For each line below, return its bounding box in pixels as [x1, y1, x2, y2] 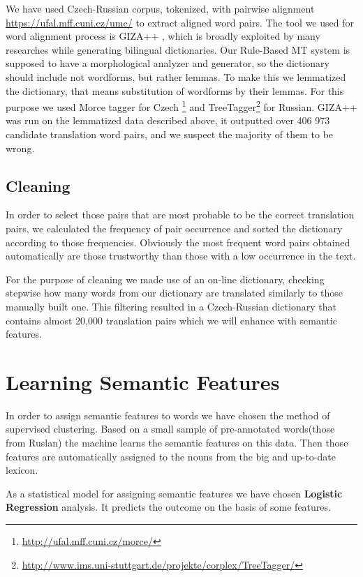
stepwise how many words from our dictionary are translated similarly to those [6, 285, 343, 300]
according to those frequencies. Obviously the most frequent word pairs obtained [6, 234, 350, 249]
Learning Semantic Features [6, 367, 280, 396]
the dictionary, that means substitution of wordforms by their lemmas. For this [6, 83, 344, 98]
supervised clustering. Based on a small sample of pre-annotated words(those [6, 421, 335, 436]
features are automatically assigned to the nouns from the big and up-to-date [6, 449, 336, 463]
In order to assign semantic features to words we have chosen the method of [6, 407, 330, 422]
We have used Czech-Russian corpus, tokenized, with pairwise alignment [6, 1, 315, 15]
